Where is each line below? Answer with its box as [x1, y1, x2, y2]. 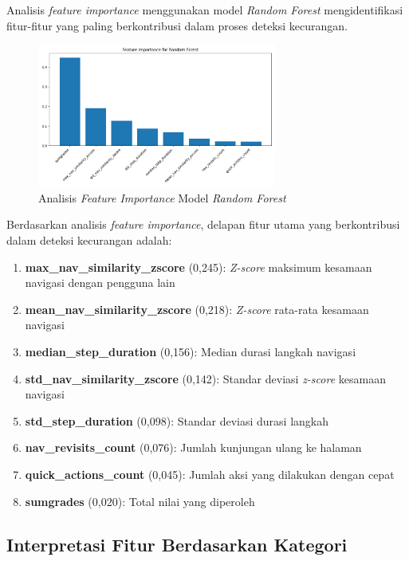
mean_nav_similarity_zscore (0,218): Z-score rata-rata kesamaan [25, 300, 369, 317]
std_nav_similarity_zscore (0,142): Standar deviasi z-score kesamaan [25, 370, 386, 386]
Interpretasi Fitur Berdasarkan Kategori [6, 532, 348, 556]
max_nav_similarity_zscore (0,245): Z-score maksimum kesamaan [25, 258, 372, 275]
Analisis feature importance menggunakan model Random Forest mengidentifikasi [6, 2, 403, 18]
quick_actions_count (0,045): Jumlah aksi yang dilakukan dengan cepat [25, 465, 395, 482]
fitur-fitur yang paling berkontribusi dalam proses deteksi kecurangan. [6, 17, 348, 33]
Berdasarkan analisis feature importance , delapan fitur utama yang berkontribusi [6, 216, 400, 233]
